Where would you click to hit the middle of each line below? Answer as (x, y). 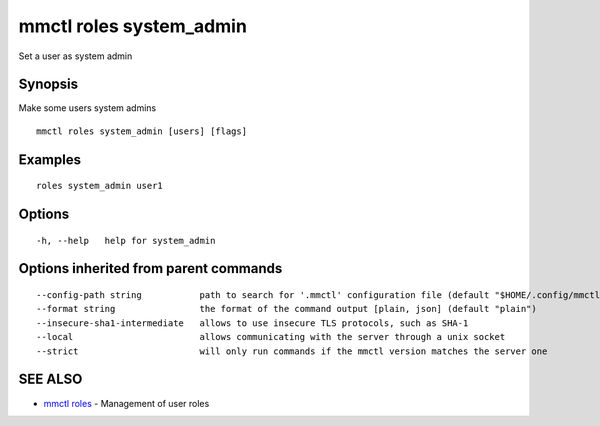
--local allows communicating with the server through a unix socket (271, 337)
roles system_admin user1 (100, 186)
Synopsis (48, 84)
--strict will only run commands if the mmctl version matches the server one (292, 351)
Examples (50, 159)
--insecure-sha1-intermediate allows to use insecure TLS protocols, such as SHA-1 (252, 323)
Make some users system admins (87, 108)
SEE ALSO (50, 379)
